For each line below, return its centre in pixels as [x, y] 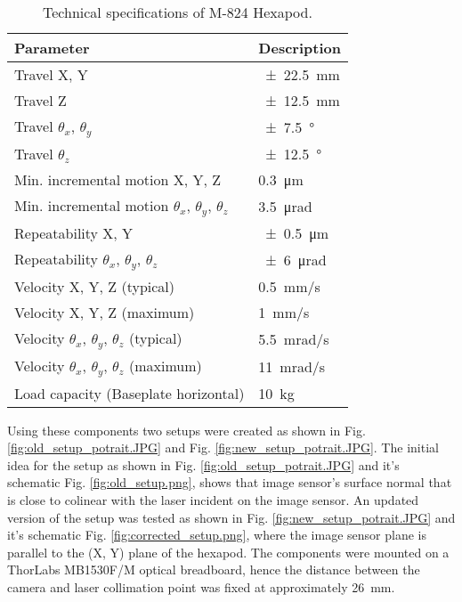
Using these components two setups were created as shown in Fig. [186, 430]
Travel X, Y [51, 74]
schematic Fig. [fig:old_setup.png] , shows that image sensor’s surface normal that [230, 482]
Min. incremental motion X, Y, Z [118, 179]
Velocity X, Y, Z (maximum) [105, 312]
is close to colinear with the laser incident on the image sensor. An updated [213, 500]
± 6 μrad [296, 259]
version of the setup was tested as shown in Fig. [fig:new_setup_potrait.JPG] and [231, 517]
